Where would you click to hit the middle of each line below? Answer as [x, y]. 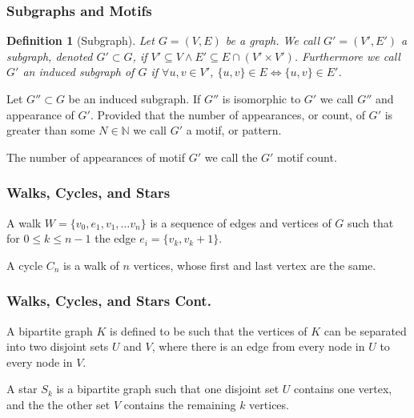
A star [22, 389]
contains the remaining [180, 404]
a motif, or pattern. [234, 130]
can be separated [365, 330]
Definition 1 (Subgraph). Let [80, 40]
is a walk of [91, 265]
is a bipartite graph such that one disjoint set [168, 389]
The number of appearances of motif [96, 157]
